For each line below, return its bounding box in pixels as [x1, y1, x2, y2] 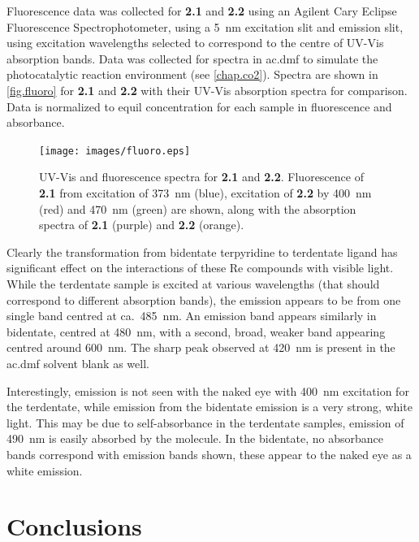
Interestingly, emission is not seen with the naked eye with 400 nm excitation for [6, 382, 409, 399]
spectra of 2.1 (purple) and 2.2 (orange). [39, 216, 244, 233]
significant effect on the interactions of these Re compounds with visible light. [6, 259, 394, 276]
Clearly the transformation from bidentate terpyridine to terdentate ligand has [6, 243, 398, 260]
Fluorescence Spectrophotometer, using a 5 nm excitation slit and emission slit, [6, 18, 404, 35]
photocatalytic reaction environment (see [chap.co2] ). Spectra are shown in [6, 66, 378, 83]
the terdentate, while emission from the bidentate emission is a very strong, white [6, 398, 413, 415]
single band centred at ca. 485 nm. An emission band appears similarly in [6, 307, 377, 324]
